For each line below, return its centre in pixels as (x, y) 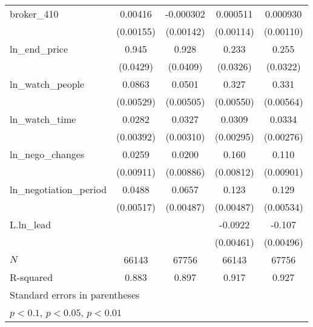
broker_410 (34, 14)
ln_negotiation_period (58, 189)
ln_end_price (39, 49)
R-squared (31, 277)
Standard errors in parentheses (75, 295)
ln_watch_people (47, 84)
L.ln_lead (31, 224)
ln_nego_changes (47, 154)
